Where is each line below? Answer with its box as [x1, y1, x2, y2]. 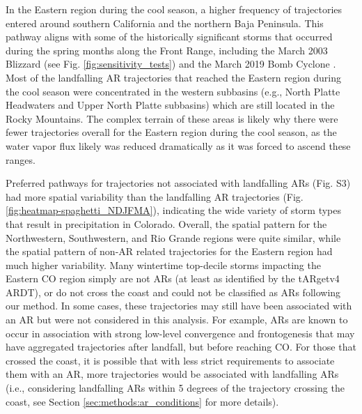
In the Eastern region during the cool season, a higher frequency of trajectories [6, 2, 343, 16]
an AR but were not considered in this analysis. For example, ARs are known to [6, 312, 348, 327]
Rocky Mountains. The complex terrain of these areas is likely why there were [6, 111, 338, 125]
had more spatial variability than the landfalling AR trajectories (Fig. [6, 189, 304, 204]
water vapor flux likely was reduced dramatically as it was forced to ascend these [6, 138, 351, 153]
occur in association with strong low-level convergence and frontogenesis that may [6, 325, 355, 340]
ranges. [6, 152, 36, 167]
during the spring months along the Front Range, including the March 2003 [6, 43, 328, 57]
